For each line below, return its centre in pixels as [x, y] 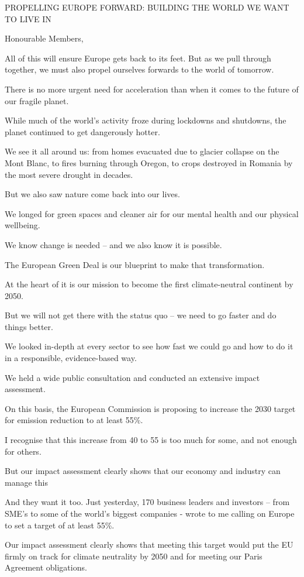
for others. [23, 451]
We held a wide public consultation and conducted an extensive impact [132, 377]
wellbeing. [23, 225]
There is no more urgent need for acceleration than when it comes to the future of [152, 89]
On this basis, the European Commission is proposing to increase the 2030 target [150, 408]
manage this [26, 482]
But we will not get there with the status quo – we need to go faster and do [141, 315]
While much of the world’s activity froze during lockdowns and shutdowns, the [146, 120]
